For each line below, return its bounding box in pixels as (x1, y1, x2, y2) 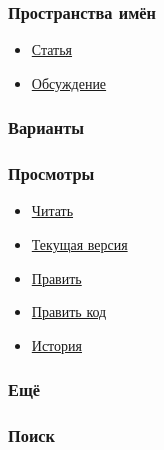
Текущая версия (31, 234, 128, 255)
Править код (31, 301, 107, 322)
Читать (31, 200, 74, 221)
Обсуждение (31, 72, 107, 93)
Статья (31, 39, 73, 60)
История (31, 334, 82, 355)
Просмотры (8, 161, 95, 186)
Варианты (8, 115, 85, 140)
